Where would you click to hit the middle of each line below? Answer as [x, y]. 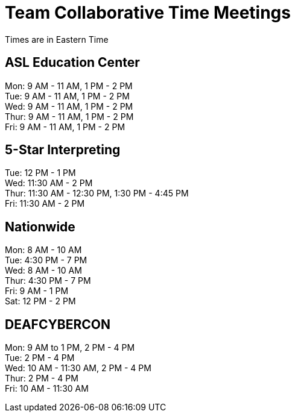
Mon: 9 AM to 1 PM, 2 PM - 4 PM [70, 348]
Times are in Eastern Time [57, 39]
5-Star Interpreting [63, 150]
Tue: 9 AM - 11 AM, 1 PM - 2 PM [67, 96]
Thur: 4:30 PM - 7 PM [48, 281]
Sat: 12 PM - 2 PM [40, 301]
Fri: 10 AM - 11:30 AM [47, 389]
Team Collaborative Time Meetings [148, 13]
